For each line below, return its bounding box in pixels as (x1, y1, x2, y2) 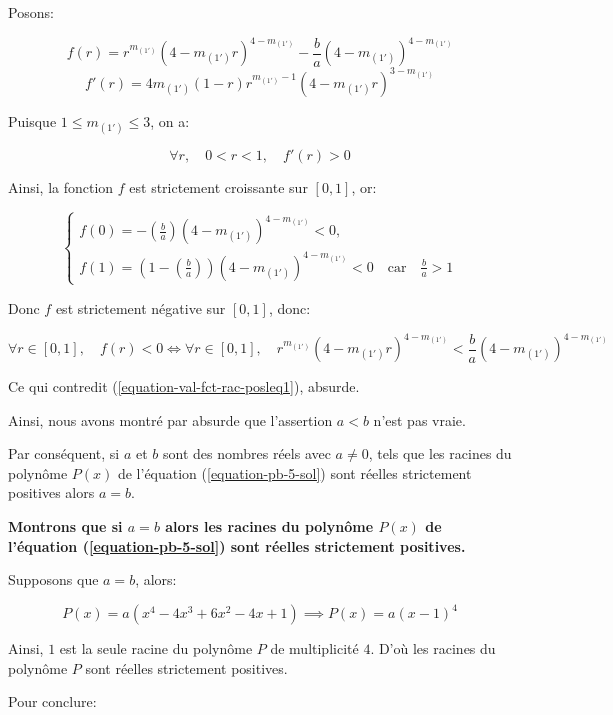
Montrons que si (8, 516, 123, 536)
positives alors (8, 482, 95, 503)
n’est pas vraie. (373, 409, 466, 430)
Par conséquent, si (8, 443, 120, 464)
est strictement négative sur (55, 297, 226, 318)
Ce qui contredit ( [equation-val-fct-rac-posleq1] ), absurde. (8, 376, 360, 397)
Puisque (8, 110, 57, 131)
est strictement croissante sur (129, 176, 308, 197)
